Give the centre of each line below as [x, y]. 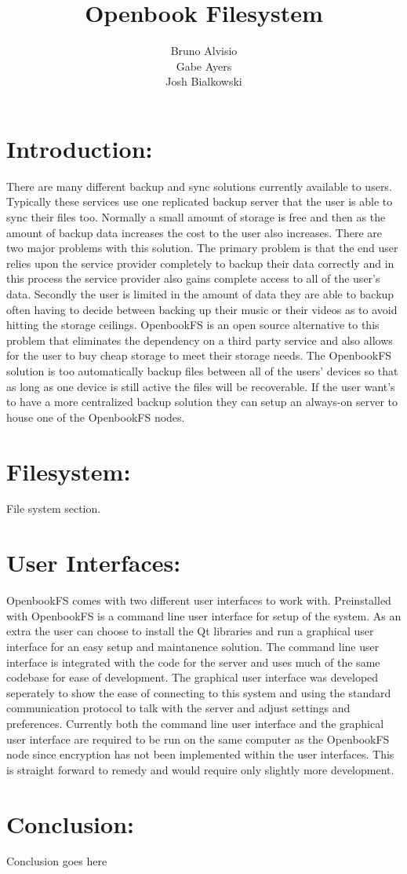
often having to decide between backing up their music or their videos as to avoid [202, 309]
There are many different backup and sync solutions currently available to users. [199, 186]
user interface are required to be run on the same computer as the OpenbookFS [198, 739]
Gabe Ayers [204, 66]
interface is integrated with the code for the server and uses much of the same [193, 662]
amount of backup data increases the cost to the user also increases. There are [194, 232]
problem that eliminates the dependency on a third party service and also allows [200, 340]
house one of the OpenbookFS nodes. [96, 417]
